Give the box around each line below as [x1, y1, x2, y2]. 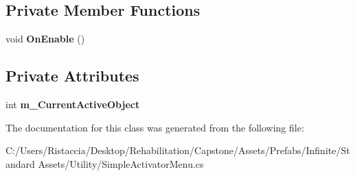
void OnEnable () [5, 32, 85, 46]
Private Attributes [5, 65, 139, 86]
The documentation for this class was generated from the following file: [5, 120, 304, 134]
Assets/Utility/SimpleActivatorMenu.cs [38, 156, 204, 171]
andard [5, 156, 35, 171]
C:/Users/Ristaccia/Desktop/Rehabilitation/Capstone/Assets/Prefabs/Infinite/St [5, 143, 350, 158]
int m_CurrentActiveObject [5, 97, 140, 111]
